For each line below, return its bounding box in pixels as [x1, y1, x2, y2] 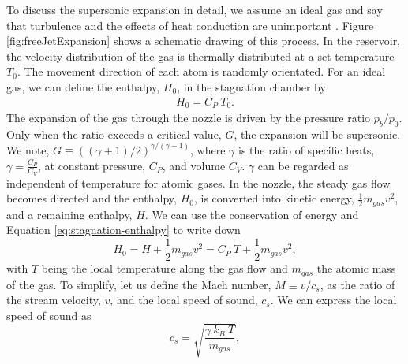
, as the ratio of [320, 276, 395, 292]
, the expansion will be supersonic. [234, 125, 401, 142]
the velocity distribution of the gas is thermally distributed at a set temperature [6, 47, 395, 64]
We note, [6, 141, 50, 158]
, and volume [162, 157, 226, 173]
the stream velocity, [6, 292, 101, 308]
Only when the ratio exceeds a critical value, [6, 125, 222, 142]
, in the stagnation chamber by [177, 78, 326, 95]
